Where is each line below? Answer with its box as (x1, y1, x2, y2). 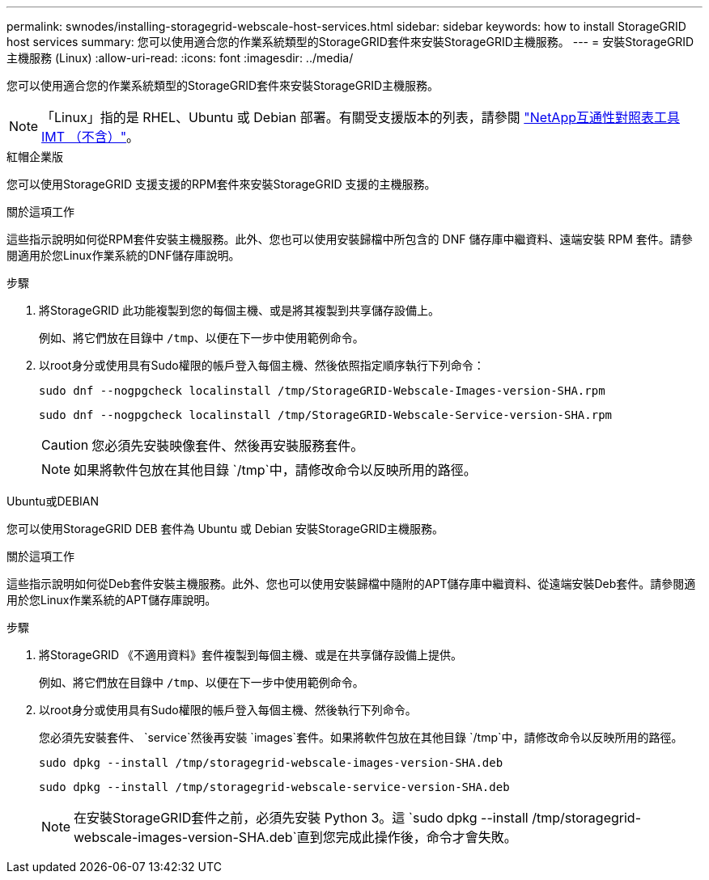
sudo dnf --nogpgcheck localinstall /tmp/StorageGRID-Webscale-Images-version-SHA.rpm (39, 384, 605, 397)
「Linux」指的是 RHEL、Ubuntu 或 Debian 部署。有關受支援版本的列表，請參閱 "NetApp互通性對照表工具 (41, 109, 681, 125)
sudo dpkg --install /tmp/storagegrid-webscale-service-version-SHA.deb (39, 781, 510, 793)
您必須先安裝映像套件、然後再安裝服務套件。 (91, 438, 364, 454)
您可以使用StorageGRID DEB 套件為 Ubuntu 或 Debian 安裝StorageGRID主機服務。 (6, 522, 444, 535)
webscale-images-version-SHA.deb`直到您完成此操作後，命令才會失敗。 (74, 829, 517, 845)
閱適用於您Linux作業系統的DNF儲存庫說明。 (6, 248, 240, 262)
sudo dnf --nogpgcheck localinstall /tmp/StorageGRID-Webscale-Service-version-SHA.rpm (39, 408, 613, 421)
